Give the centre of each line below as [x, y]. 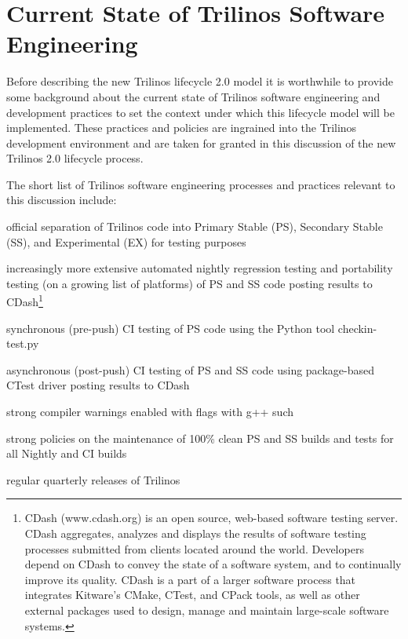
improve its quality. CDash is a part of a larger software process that [190, 579]
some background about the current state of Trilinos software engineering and [193, 96]
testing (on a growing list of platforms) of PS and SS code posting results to [189, 283]
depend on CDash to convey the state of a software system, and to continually [213, 564]
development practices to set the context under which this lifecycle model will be [200, 112]
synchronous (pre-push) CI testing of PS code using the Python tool [171, 328]
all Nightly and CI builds [67, 453]
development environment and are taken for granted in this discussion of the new [201, 142]
